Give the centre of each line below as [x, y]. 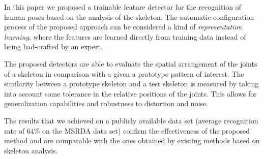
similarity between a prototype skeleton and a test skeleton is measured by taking [131, 84]
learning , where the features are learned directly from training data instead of [125, 36]
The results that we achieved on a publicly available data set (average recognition [131, 120]
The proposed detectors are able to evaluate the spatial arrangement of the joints [131, 63]
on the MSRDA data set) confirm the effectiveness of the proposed [146, 130]
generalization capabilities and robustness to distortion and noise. [106, 103]
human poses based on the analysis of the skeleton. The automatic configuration [129, 17]
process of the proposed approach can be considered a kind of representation [123, 27]
